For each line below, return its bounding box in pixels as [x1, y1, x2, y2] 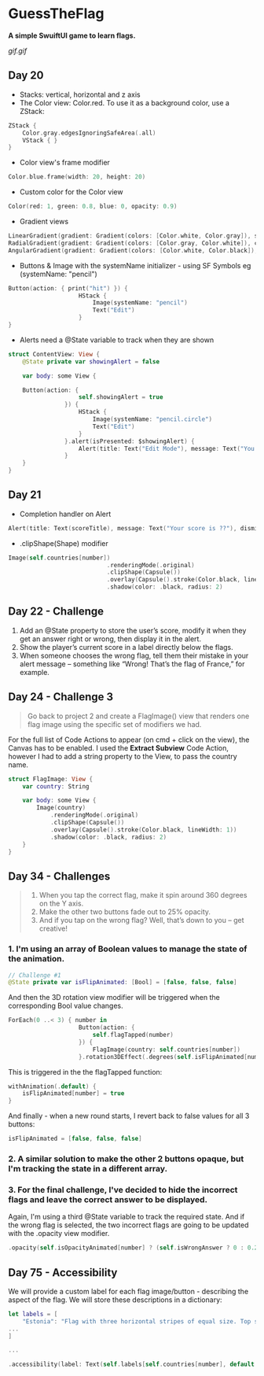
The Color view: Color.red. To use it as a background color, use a [19, 98, 230, 107]
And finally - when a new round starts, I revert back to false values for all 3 [8, 1111, 250, 1121]
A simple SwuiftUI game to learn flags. [8, 31, 136, 40]
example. [19, 667, 49, 677]
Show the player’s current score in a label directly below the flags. [19, 642, 233, 651]
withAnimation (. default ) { [8, 1083, 97, 1090]
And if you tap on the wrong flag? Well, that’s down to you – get [38, 916, 244, 925]
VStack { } [22, 136, 58, 144]
